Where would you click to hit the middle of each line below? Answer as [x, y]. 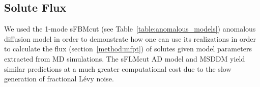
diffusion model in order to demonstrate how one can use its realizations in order [130, 38]
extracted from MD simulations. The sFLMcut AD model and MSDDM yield [125, 58]
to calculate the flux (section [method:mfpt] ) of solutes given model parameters [128, 49]
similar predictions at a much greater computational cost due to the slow [118, 68]
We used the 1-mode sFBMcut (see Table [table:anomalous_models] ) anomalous [130, 29]
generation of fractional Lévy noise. [59, 79]
